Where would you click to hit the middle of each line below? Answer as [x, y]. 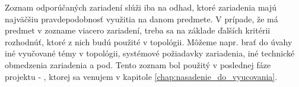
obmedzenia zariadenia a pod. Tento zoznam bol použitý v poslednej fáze [138, 64]
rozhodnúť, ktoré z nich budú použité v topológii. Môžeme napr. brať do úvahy [149, 41]
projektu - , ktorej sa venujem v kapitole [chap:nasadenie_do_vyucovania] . [141, 76]
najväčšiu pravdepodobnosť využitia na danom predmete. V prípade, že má [141, 19]
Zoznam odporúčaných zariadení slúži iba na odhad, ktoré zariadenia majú [141, 7]
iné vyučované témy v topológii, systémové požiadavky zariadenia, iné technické [150, 53]
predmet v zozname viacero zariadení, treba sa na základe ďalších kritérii [138, 30]
